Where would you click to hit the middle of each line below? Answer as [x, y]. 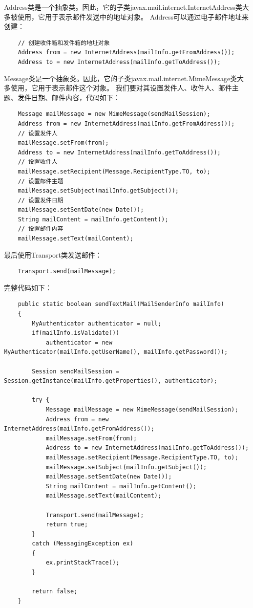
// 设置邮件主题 [41, 181]
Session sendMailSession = [76, 371]
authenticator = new [79, 342]
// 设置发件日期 [41, 200]
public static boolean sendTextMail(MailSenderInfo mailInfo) [121, 304]
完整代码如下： [28, 287]
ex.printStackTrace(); [83, 563]
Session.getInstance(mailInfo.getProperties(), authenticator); [111, 381]
